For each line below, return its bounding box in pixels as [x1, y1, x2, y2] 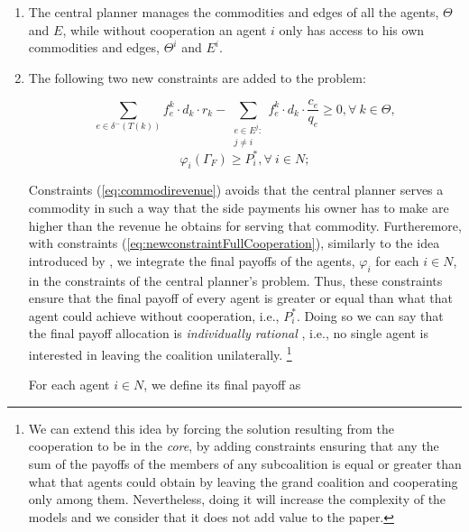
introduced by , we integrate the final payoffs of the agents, [28, 251, 355, 270]
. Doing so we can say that [296, 306, 444, 325]
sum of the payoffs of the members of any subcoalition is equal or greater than [28, 454, 462, 473]
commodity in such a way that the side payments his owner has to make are [28, 198, 449, 217]
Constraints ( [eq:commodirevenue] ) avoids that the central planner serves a [28, 180, 444, 199]
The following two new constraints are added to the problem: [28, 68, 366, 87]
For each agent [28, 375, 110, 394]
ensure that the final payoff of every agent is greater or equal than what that [28, 289, 453, 307]
